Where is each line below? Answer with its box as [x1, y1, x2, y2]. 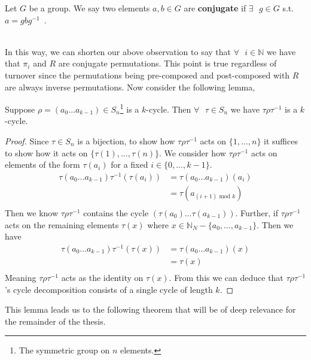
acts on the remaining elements [5, 218, 119, 231]
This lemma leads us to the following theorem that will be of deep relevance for [5, 303, 296, 316]
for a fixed [111, 158, 148, 171]
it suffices [264, 135, 298, 147]
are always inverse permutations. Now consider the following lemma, [5, 80, 255, 93]
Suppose [5, 102, 35, 115]
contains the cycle [83, 206, 149, 219]
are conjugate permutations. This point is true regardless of [58, 57, 277, 69]
